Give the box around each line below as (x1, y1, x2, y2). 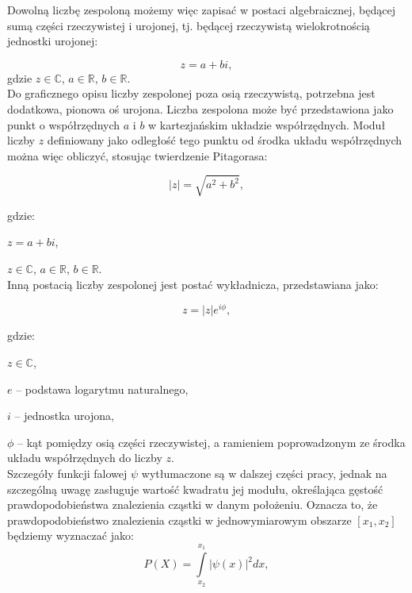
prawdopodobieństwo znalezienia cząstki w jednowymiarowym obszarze (7, 511, 352, 528)
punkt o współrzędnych (7, 116, 120, 133)
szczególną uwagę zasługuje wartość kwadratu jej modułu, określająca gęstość (7, 480, 383, 497)
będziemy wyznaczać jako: (7, 527, 134, 544)
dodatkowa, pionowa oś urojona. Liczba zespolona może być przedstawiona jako (7, 100, 394, 117)
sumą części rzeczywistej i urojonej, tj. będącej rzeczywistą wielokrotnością (7, 17, 370, 33)
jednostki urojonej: (7, 33, 98, 49)
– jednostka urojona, (14, 407, 114, 424)
